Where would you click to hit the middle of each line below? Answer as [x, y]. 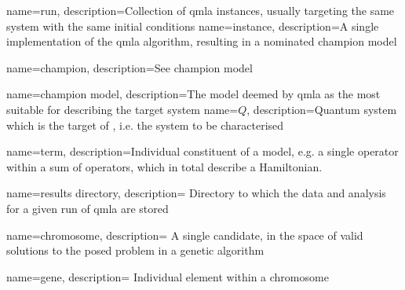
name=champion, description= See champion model [130, 67]
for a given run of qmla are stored [88, 208]
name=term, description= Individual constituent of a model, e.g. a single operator [202, 151]
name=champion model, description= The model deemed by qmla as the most [193, 94]
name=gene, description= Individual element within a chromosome [168, 276]
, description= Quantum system [322, 109]
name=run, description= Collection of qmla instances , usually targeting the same [201, 10]
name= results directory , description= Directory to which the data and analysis [196, 193]
